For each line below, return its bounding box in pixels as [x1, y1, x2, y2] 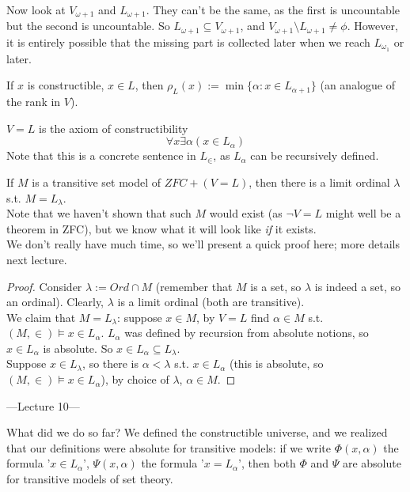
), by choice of [101, 371, 169, 388]
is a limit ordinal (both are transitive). [117, 293, 305, 310]
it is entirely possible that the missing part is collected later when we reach [6, 33, 370, 50]
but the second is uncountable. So [6, 17, 170, 34]
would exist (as [209, 205, 283, 221]
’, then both [238, 455, 296, 471]
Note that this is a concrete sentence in [6, 147, 196, 164]
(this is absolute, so [229, 355, 324, 372]
